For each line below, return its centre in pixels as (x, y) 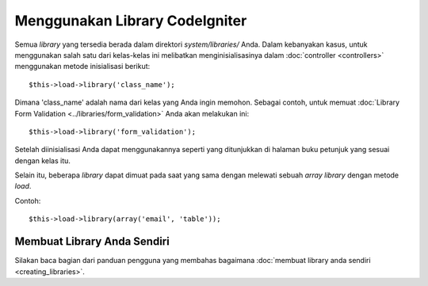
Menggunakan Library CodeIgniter (131, 21)
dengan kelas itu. (43, 160)
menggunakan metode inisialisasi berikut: (82, 67)
